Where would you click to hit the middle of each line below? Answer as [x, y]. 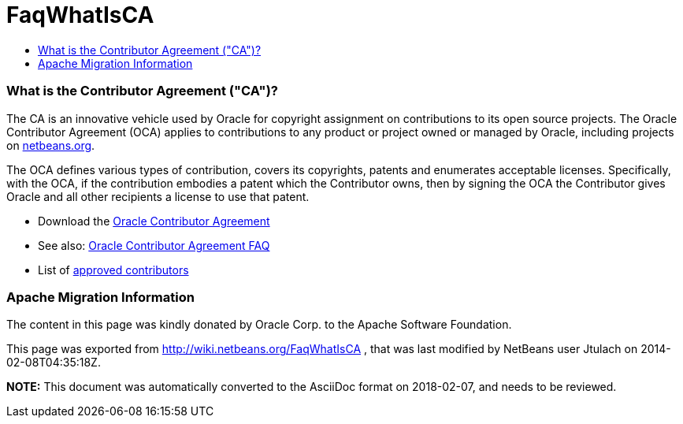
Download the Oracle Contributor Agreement [154, 221]
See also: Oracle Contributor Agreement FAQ [154, 245]
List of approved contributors [113, 270]
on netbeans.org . [51, 145]
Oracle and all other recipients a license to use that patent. [158, 196]
